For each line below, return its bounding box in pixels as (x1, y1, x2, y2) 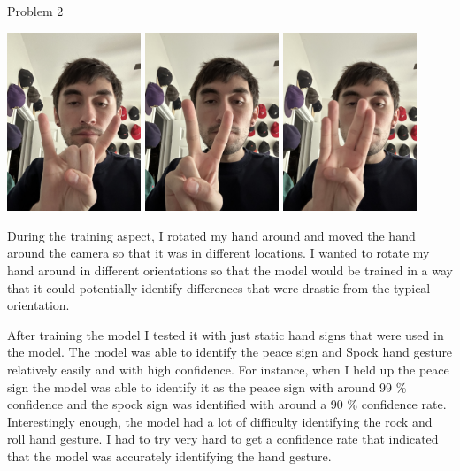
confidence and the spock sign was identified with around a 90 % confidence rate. (7, 395, 447, 413)
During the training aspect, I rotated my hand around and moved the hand (7, 226, 416, 244)
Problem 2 (7, 2, 64, 19)
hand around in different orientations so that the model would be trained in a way (7, 260, 453, 279)
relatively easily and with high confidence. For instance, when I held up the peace (7, 359, 449, 378)
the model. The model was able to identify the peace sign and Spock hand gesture (7, 343, 453, 361)
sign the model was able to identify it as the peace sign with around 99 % (7, 377, 407, 396)
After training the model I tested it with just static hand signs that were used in (7, 325, 444, 344)
